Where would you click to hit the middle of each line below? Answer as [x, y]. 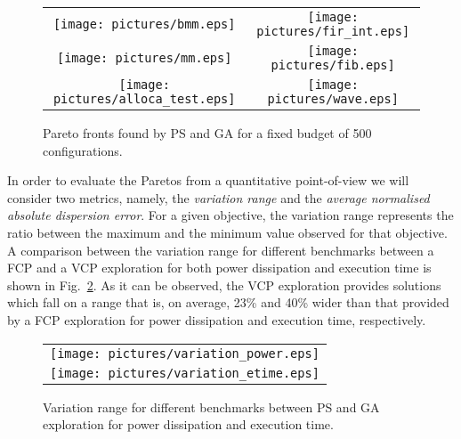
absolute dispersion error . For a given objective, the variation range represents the [230, 215]
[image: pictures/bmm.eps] [144, 24]
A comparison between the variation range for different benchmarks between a [221, 250]
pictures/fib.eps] [333, 65]
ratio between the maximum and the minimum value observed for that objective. [227, 232]
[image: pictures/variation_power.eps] [185, 353]
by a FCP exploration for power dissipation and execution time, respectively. [217, 319]
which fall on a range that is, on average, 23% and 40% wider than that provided [228, 302]
